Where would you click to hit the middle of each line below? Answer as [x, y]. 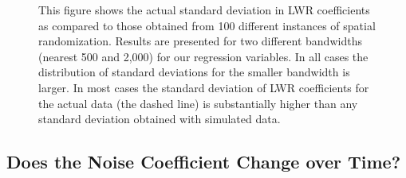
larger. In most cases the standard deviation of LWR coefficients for [204, 87]
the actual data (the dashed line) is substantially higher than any [198, 103]
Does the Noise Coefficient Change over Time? [204, 162]
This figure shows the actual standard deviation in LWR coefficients [204, 10]
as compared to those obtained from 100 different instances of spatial [207, 25]
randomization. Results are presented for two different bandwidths [200, 41]
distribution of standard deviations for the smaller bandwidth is [194, 72]
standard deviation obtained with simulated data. [160, 119]
